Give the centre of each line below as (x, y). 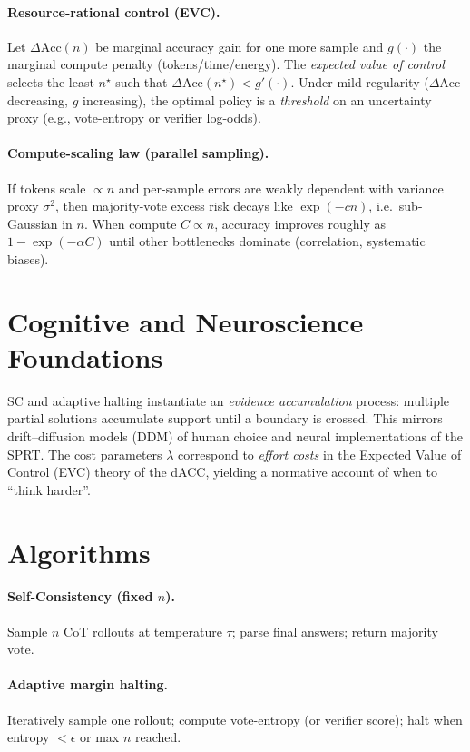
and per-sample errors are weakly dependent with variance (281, 188)
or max (100, 737)
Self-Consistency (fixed (80, 596)
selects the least (51, 81)
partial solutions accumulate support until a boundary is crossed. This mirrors (225, 418)
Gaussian (33, 223)
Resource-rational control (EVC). (114, 11)
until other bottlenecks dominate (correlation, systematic (267, 241)
